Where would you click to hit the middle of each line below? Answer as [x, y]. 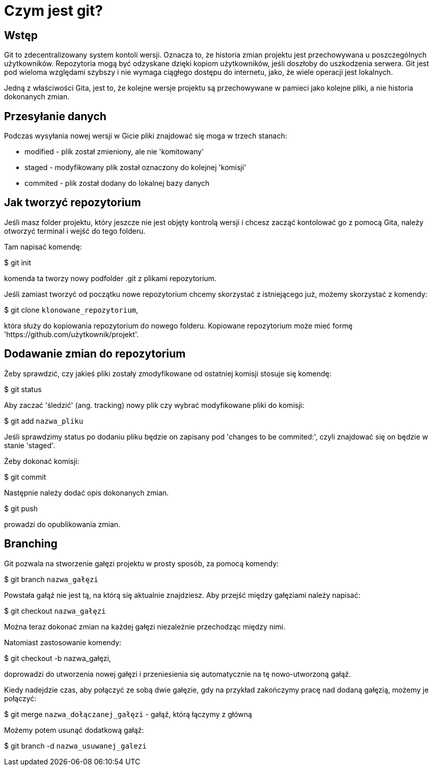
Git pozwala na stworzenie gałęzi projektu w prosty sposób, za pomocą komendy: [142, 563]
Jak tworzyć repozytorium [73, 203]
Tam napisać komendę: [43, 246]
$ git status [23, 389]
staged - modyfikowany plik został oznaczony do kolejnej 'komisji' [136, 168]
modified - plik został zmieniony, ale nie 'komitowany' [114, 152]
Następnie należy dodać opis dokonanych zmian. [87, 492]
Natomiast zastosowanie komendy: [63, 642]
